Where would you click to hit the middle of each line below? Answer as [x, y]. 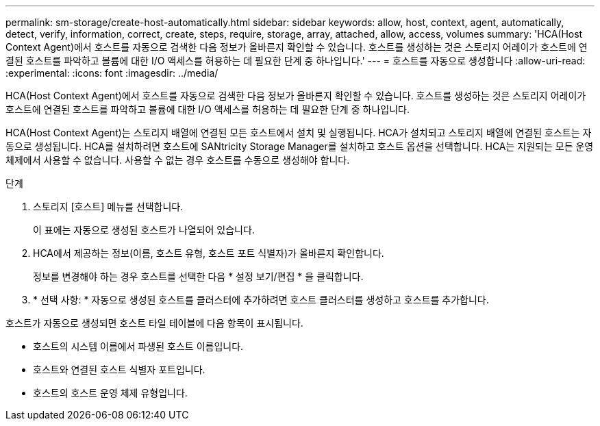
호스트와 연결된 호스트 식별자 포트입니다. [119, 369]
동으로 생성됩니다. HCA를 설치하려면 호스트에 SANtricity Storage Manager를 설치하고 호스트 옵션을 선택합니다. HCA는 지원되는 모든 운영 [300, 146]
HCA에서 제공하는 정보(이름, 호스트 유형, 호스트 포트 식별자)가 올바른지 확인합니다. [209, 253]
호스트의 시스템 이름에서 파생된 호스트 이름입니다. [138, 346]
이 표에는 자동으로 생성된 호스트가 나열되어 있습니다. [144, 230]
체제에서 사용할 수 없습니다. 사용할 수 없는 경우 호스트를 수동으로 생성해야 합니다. [178, 160]
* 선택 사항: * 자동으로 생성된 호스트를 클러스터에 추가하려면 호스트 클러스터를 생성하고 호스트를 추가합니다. [261, 300]
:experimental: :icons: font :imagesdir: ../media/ [112, 73]
